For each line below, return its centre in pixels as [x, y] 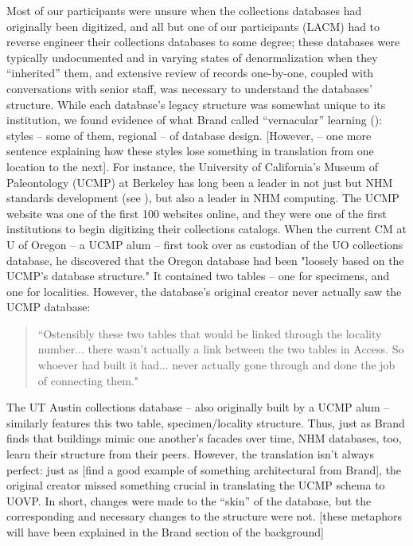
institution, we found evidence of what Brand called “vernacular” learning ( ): [195, 120]
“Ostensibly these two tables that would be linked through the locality [210, 333]
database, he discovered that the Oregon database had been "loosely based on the [205, 260]
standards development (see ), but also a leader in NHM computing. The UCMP [203, 198]
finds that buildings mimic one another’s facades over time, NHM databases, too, [204, 438]
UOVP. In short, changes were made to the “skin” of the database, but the [189, 500]
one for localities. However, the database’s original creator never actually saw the [204, 291]
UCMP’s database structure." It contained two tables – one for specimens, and [198, 276]
